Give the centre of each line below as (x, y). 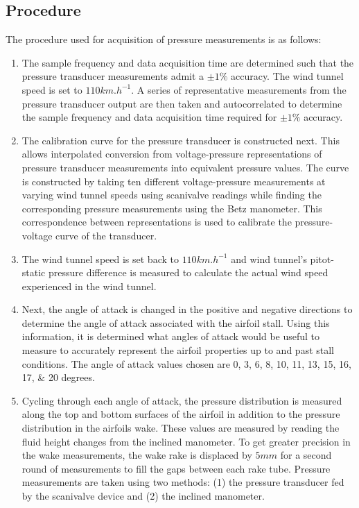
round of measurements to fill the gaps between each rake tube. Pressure (176, 468)
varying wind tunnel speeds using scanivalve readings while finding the (172, 195)
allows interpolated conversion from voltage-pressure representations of (172, 154)
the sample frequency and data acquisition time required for (149, 117)
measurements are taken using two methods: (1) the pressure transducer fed (183, 482)
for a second (306, 455)
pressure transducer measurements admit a (113, 76)
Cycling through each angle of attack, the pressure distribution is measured (182, 400)
